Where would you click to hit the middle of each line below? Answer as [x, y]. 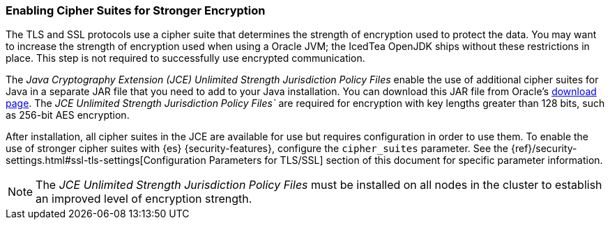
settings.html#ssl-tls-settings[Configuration [106, 160]
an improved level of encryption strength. [144, 199]
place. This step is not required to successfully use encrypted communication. [185, 58]
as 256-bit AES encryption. [68, 115]
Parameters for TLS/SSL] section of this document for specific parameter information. [406, 160]
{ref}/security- [544, 149]
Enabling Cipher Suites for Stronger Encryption [136, 10]
